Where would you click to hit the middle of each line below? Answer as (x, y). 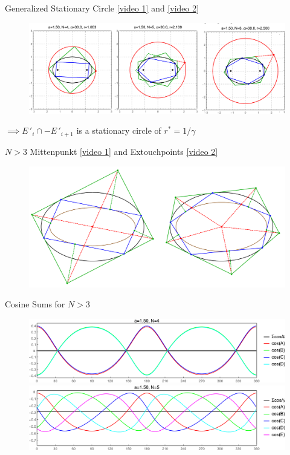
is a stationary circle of (119, 130)
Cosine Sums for (35, 304)
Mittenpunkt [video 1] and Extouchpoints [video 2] (124, 151)
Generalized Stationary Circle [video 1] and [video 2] (102, 8)
